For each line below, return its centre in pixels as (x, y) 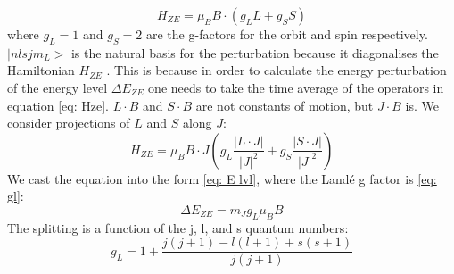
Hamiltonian (41, 70)
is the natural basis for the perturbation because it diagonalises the (255, 52)
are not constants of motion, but (285, 105)
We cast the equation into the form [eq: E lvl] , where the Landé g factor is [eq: (222, 178)
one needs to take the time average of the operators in (296, 87)
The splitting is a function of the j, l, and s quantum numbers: (178, 227)
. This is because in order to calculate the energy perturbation (277, 70)
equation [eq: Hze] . (58, 105)
